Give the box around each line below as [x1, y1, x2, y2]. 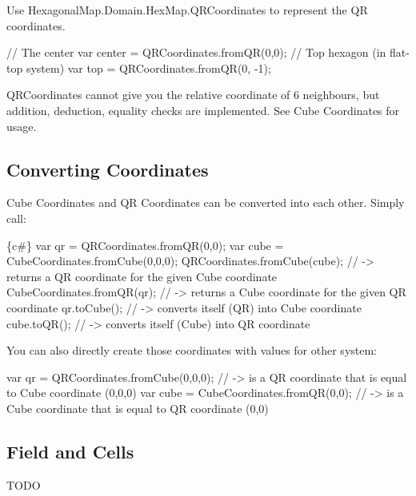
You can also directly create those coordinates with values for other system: [6, 342, 378, 359]
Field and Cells [6, 438, 134, 463]
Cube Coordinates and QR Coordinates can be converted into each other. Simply [6, 194, 405, 211]
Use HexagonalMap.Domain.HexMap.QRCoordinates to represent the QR [6, 2, 368, 18]
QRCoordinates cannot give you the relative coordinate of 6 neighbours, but [6, 86, 380, 103]
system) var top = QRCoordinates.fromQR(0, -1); [26, 59, 271, 76]
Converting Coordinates [6, 157, 209, 181]
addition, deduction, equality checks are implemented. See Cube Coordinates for [6, 101, 400, 118]
